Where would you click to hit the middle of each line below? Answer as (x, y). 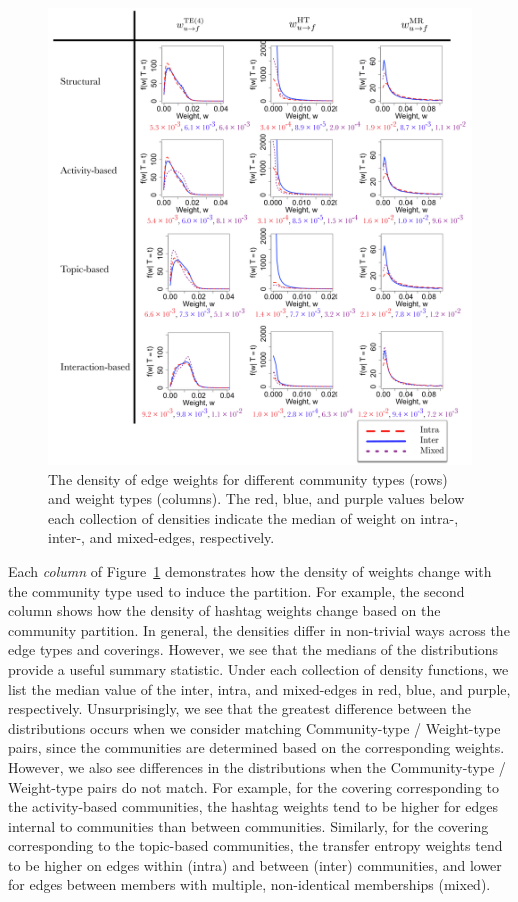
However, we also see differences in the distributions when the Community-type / (257, 766)
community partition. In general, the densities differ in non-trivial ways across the (259, 629)
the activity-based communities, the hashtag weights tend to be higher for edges (253, 806)
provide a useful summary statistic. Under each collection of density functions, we (258, 668)
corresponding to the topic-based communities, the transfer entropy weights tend (255, 845)
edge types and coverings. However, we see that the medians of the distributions (253, 649)
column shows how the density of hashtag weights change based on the (224, 610)
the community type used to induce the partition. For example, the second (236, 590)
